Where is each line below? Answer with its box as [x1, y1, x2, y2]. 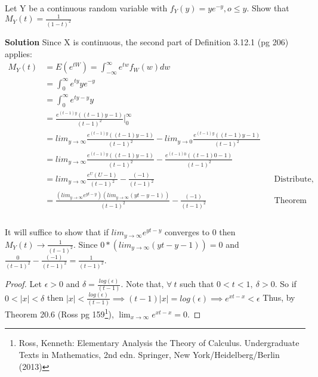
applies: [5, 47, 32, 60]
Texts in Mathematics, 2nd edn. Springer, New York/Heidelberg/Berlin [18, 348, 280, 360]
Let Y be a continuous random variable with [5, 2, 168, 14]
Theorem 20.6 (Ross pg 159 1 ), [5, 306, 114, 320]
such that [180, 278, 214, 290]
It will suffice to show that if [5, 226, 109, 238]
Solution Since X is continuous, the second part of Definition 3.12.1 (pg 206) [5, 35, 289, 48]
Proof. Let [5, 278, 42, 290]
